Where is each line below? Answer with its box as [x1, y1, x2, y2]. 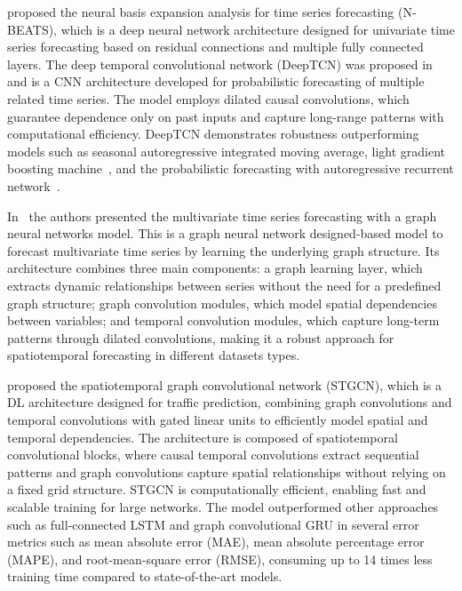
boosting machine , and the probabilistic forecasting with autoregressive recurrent [7, 159, 454, 178]
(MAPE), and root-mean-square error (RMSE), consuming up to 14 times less [7, 549, 433, 568]
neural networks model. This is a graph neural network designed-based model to [7, 224, 443, 243]
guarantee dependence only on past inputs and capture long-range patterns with [7, 107, 444, 125]
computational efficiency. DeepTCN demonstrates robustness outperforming [7, 124, 419, 143]
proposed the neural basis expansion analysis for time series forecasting [7, 3, 394, 20]
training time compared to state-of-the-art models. [7, 567, 283, 586]
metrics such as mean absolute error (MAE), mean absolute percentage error [7, 532, 425, 551]
